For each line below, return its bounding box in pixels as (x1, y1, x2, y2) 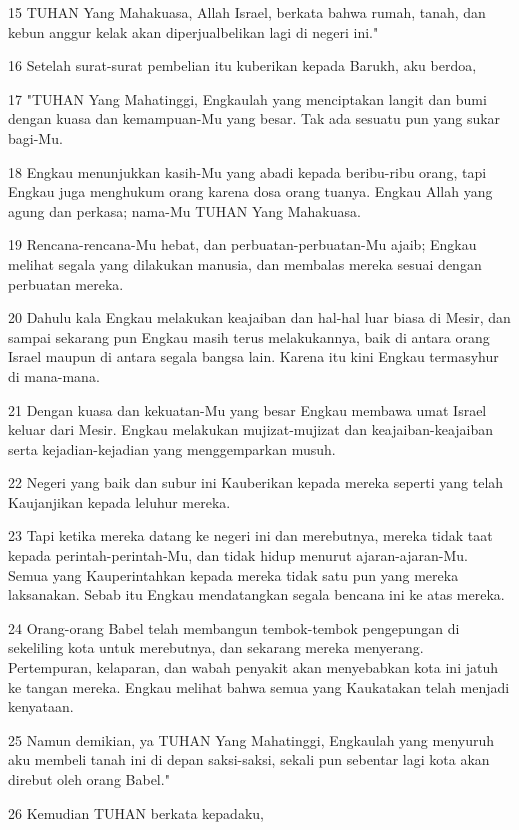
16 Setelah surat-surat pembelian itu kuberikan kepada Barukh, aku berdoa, (8, 55, 477, 76)
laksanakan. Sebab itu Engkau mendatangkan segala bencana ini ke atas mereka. (8, 584, 505, 605)
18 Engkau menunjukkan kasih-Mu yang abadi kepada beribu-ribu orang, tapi (8, 161, 487, 182)
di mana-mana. (8, 365, 100, 386)
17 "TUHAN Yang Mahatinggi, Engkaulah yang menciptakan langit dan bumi (8, 88, 487, 109)
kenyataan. (8, 696, 74, 717)
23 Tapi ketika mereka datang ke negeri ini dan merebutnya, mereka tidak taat (8, 525, 493, 546)
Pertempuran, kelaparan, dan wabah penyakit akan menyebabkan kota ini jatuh (8, 657, 498, 678)
